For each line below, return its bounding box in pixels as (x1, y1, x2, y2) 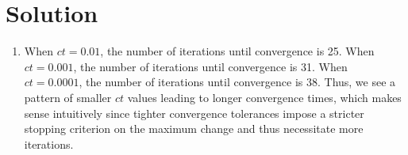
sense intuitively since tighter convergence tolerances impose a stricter (24, 104, 364, 121)
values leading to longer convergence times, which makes (127, 89, 402, 105)
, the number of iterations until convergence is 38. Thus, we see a (79, 74, 396, 90)
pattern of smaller (24, 89, 112, 105)
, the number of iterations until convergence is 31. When (73, 58, 348, 74)
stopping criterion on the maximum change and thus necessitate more (24, 120, 364, 137)
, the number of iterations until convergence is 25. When (100, 43, 375, 59)
